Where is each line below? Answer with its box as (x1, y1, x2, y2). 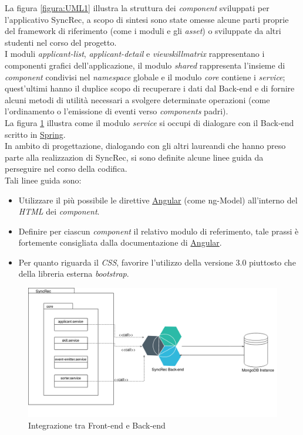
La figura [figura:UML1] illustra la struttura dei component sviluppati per (5, 2, 270, 13)
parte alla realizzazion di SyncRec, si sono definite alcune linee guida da (5, 151, 264, 163)
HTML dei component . (18, 205, 100, 217)
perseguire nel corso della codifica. (5, 162, 127, 175)
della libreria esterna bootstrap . (18, 267, 129, 280)
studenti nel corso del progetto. (5, 36, 117, 48)
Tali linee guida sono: (5, 174, 82, 186)
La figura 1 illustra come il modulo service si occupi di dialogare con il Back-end (5, 116, 294, 128)
